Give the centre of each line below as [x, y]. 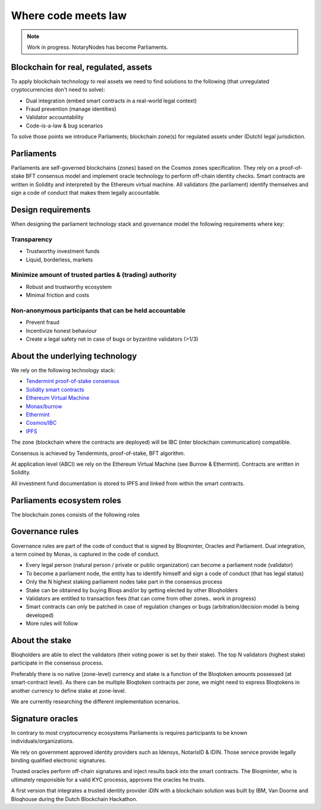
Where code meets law [69, 15]
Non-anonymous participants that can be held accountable [98, 311]
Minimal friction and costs [57, 295]
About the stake [41, 640]
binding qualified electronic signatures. [59, 761]
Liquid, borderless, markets [59, 260]
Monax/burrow [44, 406]
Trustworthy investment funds [63, 251]
